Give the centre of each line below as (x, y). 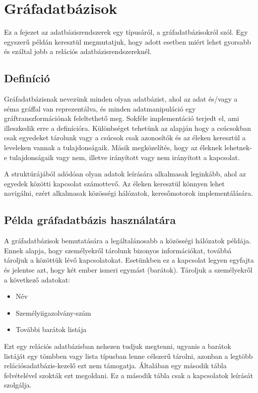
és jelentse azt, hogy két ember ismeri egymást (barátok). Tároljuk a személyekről (128, 270)
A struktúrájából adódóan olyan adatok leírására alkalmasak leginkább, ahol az (125, 174)
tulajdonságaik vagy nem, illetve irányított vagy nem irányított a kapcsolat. (125, 157)
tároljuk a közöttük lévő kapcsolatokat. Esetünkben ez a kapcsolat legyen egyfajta (129, 260)
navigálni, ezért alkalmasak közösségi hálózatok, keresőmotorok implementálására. (129, 193)
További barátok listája (51, 329)
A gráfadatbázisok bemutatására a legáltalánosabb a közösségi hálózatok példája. (128, 241)
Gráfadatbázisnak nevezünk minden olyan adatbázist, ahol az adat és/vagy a (121, 99)
